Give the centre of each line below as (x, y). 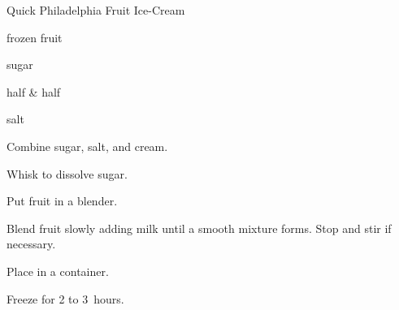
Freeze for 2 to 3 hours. (65, 298)
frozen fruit (35, 37)
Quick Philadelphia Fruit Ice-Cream (96, 10)
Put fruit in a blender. (62, 201)
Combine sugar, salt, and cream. (87, 146)
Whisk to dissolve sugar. (67, 173)
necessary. (31, 244)
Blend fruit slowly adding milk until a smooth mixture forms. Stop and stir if (199, 228)
